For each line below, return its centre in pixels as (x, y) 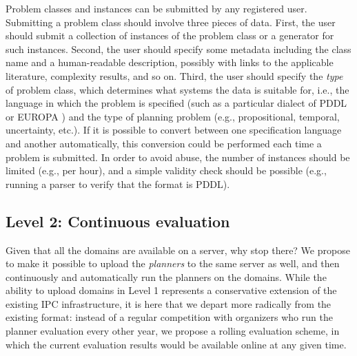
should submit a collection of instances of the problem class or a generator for (170, 35)
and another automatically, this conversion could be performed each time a (164, 143)
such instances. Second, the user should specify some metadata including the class (178, 49)
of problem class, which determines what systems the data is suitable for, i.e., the (177, 89)
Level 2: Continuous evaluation (118, 221)
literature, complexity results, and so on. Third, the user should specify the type (174, 75)
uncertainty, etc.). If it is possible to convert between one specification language (174, 130)
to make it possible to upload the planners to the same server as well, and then (173, 263)
